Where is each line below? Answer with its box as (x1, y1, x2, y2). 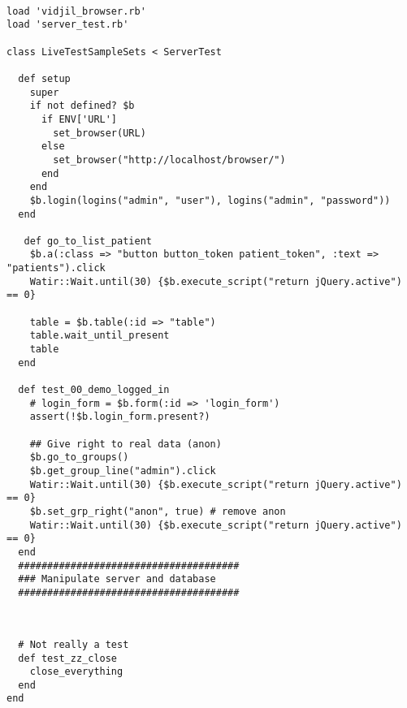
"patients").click (6, 262, 106, 274)
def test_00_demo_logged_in (18, 384, 170, 396)
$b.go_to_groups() (29, 451, 129, 464)
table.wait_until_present (29, 330, 170, 342)
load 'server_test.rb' (6, 19, 129, 31)
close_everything (29, 666, 123, 678)
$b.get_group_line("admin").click (29, 464, 216, 477)
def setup (18, 72, 71, 84)
